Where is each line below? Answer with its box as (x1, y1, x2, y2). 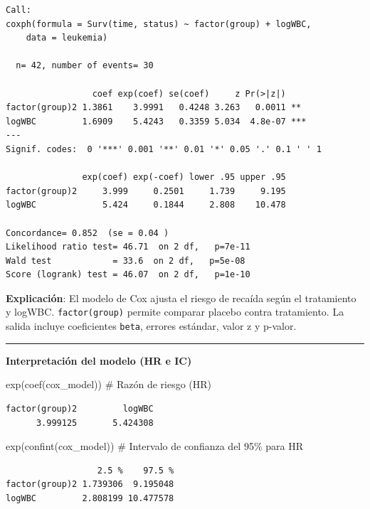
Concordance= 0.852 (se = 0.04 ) (6, 227, 169, 238)
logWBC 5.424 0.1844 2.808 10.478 (6, 200, 286, 210)
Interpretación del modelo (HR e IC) (6, 353, 192, 368)
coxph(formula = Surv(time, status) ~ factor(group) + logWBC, (6, 18, 312, 29)
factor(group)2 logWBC (6, 403, 154, 414)
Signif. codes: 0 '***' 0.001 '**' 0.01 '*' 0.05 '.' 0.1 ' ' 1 (6, 144, 322, 154)
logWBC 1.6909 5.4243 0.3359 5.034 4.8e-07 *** (6, 116, 307, 127)
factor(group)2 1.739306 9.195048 (6, 479, 174, 490)
